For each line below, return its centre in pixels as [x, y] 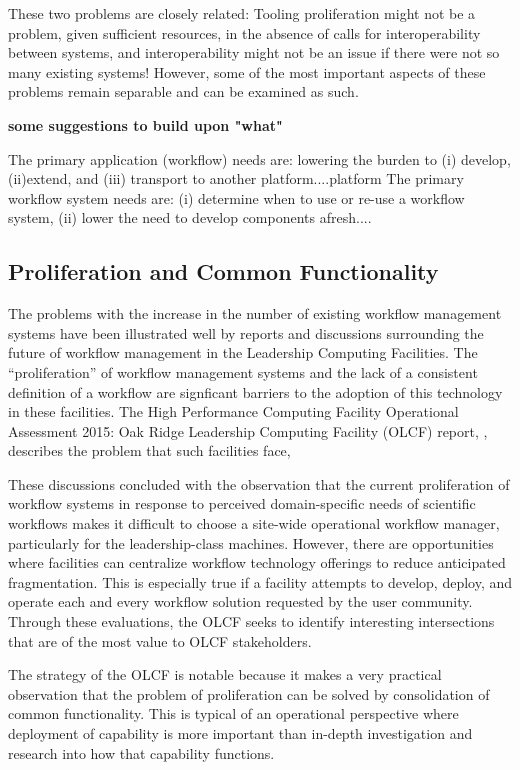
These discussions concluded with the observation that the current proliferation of [259, 483]
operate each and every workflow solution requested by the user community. [240, 601]
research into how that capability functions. [141, 752]
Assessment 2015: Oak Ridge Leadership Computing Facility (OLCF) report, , [248, 430]
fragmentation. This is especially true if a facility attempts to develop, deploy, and [260, 581]
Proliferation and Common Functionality [223, 271]
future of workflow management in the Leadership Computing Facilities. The [243, 352]
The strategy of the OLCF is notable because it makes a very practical [225, 674]
